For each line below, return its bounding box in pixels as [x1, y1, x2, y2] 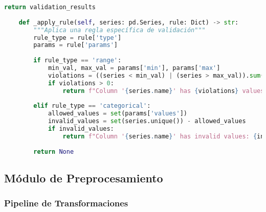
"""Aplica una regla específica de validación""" [33, 26, 206, 34]
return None [33, 148, 74, 155]
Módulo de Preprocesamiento [4, 170, 163, 185]
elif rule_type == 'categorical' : [33, 102, 151, 110]
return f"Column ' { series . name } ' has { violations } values [62, 87, 264, 95]
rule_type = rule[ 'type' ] [33, 34, 122, 41]
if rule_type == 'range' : [33, 57, 122, 64]
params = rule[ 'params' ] [33, 41, 118, 49]
